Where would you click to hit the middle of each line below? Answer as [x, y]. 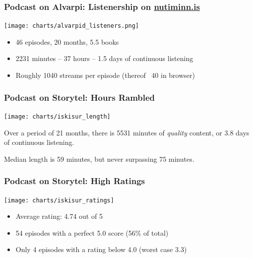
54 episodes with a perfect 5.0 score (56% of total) [92, 232]
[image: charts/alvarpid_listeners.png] [72, 26]
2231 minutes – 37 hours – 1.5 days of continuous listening [104, 58]
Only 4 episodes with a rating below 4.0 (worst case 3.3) [101, 249]
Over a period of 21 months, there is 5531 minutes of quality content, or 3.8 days [127, 132]
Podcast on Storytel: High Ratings [74, 181]
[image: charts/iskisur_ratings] [59, 200]
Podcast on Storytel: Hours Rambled [80, 97]
